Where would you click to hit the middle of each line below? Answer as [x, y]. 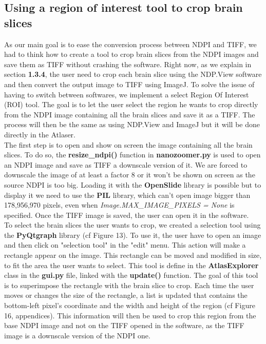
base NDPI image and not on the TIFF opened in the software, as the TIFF [124, 325]
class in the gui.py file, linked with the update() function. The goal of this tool [131, 275]
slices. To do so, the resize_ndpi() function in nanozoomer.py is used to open [132, 155]
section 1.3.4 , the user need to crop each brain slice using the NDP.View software [133, 74]
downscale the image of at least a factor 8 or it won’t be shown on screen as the [130, 175]
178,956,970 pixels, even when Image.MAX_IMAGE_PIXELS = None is [119, 205]
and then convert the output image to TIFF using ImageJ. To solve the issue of [129, 84]
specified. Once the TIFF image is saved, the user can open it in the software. [127, 215]
